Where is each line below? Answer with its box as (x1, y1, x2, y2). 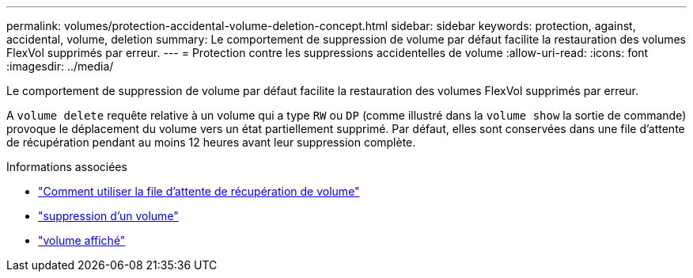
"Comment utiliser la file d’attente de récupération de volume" (38, 185, 360, 198)
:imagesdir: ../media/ (6, 59, 114, 73)
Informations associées (6, 160, 127, 173)
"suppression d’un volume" (38, 209, 179, 223)
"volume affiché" (38, 234, 126, 247)
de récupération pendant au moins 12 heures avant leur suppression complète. (6, 135, 416, 149)
